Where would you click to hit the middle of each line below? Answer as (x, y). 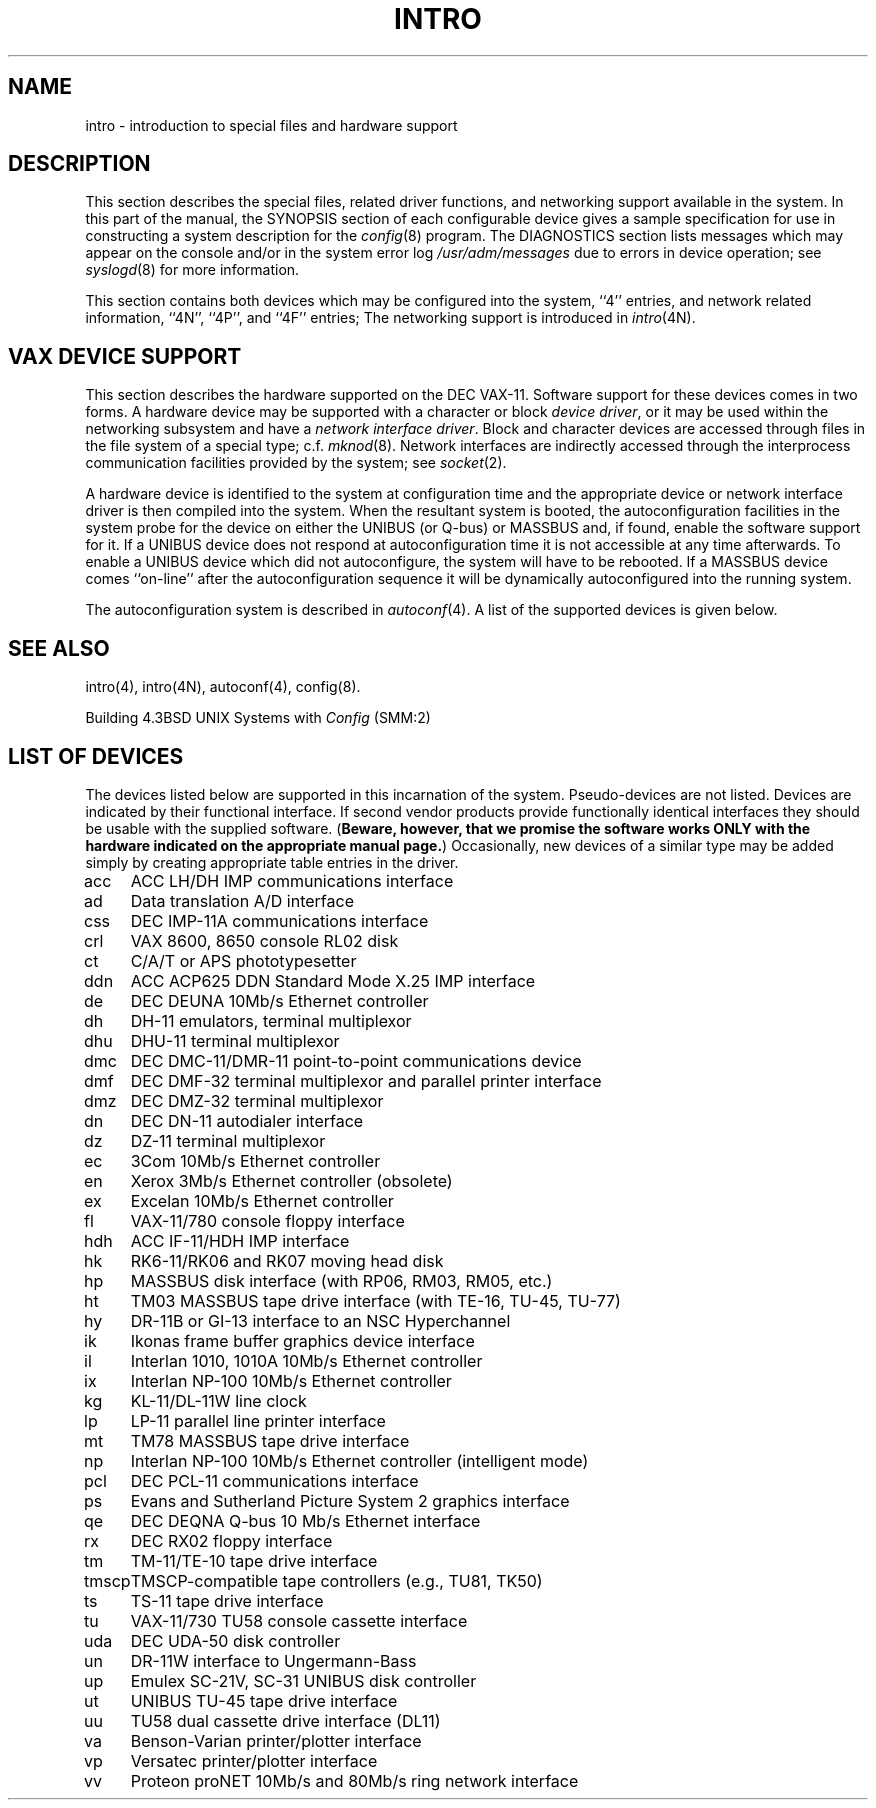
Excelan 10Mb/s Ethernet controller (262, 1200)
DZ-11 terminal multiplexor (228, 1140)
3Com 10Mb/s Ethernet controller (255, 1160)
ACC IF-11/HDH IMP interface (240, 1240)
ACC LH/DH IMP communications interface (292, 880)
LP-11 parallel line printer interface (258, 1420)
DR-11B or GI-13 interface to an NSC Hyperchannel (320, 1320)
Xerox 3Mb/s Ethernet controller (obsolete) (291, 1180)
